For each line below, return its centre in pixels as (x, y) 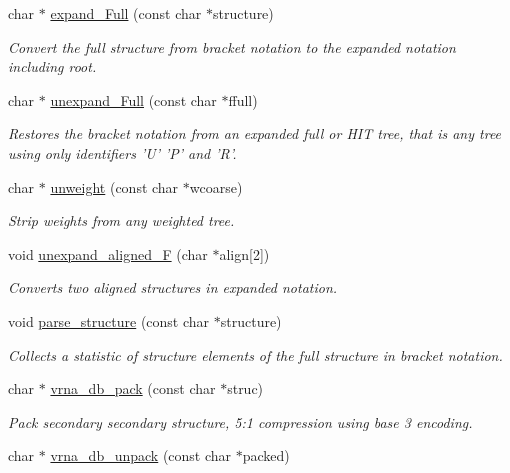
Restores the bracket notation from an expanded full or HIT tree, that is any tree (255, 133)
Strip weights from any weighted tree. (121, 220)
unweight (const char (114, 186)
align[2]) (244, 253)
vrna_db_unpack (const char (141, 455)
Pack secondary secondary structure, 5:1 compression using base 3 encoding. (240, 421)
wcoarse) (216, 186)
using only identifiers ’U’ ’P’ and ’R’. (122, 152)
